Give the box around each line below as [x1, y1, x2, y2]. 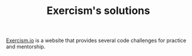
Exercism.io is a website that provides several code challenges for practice [6, 37, 187, 44]
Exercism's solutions [46, 4, 150, 17]
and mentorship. [6, 43, 46, 50]
